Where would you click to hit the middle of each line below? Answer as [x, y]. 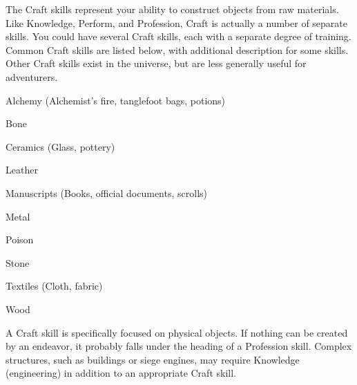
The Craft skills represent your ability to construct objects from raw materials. [172, 9]
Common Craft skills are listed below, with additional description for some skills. [177, 49]
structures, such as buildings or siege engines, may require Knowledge [153, 359]
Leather [22, 170]
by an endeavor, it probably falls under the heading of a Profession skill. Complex [179, 346]
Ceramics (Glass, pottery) [60, 146]
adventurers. [32, 76]
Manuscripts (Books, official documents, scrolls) [106, 192]
